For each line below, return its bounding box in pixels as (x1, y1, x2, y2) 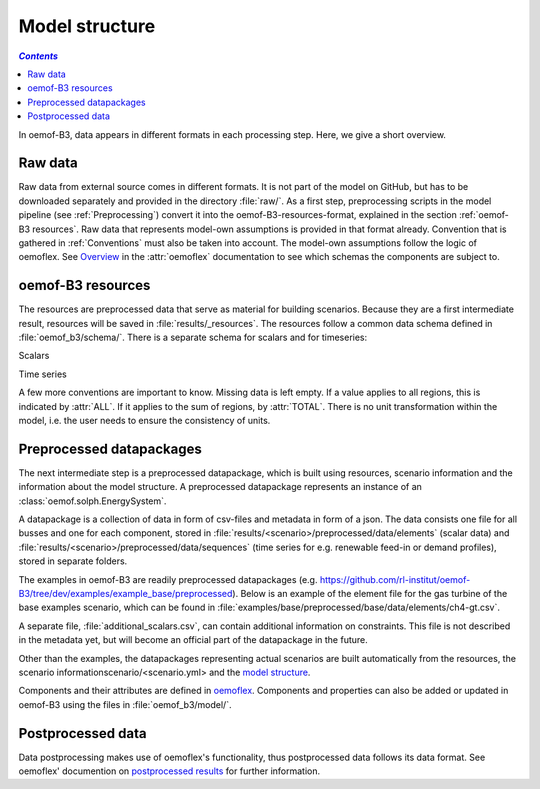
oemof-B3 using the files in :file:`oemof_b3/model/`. (18, 698, 232, 710)
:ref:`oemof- (458, 209, 510, 221)
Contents (18, 50, 59, 62)
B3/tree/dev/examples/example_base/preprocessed (18, 588, 233, 600)
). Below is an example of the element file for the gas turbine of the (231, 588, 508, 600)
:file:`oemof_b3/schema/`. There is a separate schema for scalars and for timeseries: (18, 331, 368, 344)
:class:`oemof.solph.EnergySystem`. (18, 495, 167, 507)
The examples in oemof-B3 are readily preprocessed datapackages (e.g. (18, 573, 318, 585)
